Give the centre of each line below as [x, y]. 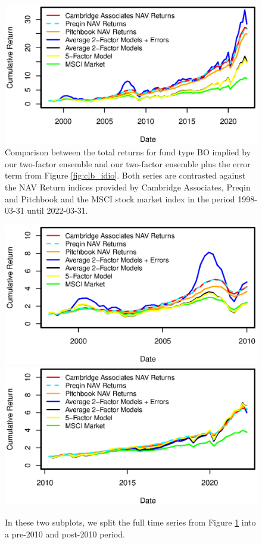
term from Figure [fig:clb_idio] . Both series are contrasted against [125, 175]
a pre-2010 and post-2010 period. [65, 534]
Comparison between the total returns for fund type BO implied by [128, 152]
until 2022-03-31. [57, 210]
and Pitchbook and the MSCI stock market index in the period [120, 198]
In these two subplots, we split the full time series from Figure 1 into [130, 522]
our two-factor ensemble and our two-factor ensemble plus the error [128, 163]
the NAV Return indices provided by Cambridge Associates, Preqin [128, 187]
